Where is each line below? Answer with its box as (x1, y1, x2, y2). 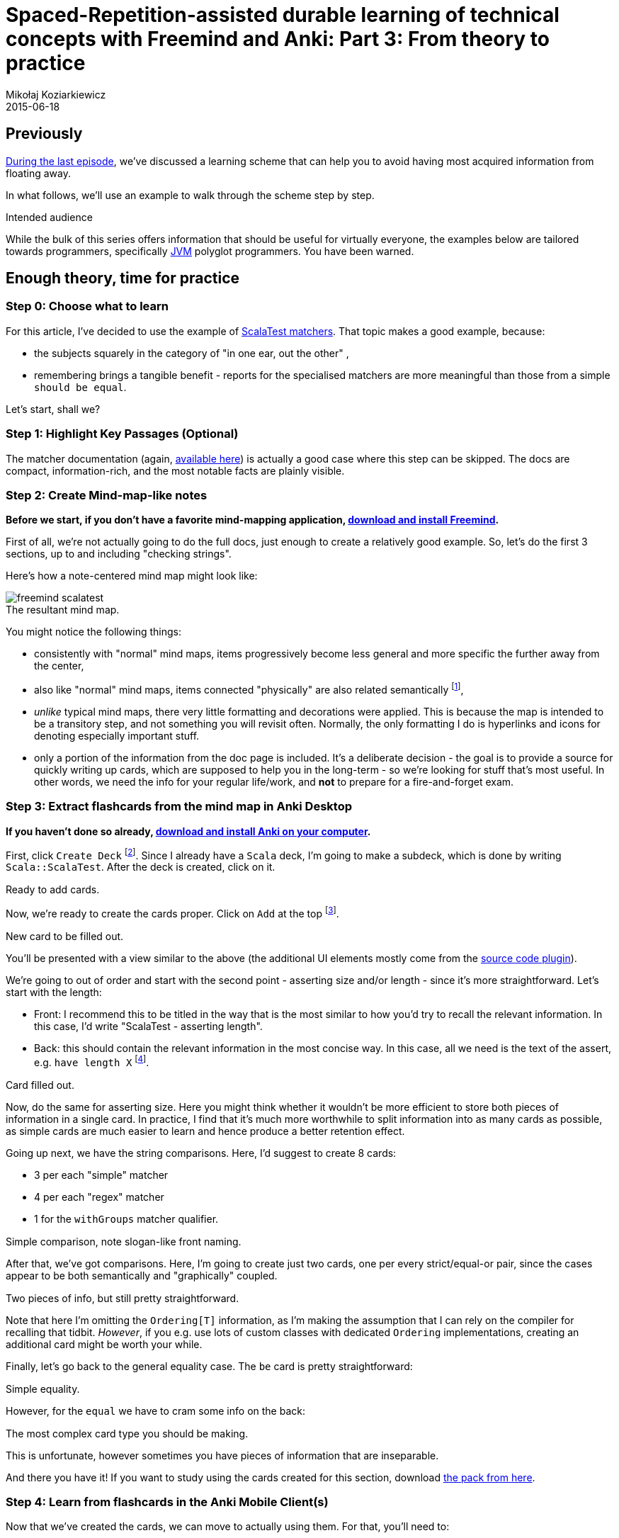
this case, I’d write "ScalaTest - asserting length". (34, 1020, 263, 1033)
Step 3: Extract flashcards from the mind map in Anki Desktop (6, 799, 352, 814)
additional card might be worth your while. (6, 1338, 203, 1350)
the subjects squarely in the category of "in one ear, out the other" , (34, 346, 349, 359)
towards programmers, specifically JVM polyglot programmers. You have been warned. (6, 244, 414, 257)
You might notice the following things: (6, 626, 182, 638)
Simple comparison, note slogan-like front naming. (6, 1235, 242, 1248)
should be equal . (34, 380, 127, 393)
